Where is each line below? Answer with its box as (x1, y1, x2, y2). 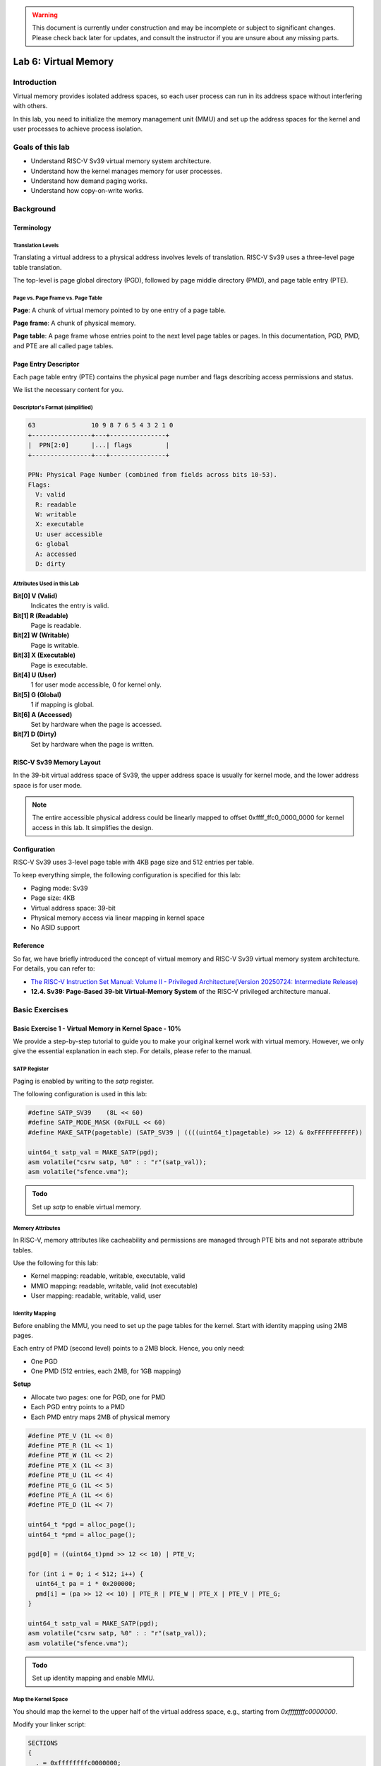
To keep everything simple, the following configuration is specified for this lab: (13, 871, 241, 879)
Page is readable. (30, 622, 81, 630)
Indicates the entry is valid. (30, 601, 109, 610)
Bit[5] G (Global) (13, 690, 61, 699)
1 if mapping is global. (30, 700, 95, 709)
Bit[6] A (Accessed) (13, 710, 73, 718)
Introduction (13, 77, 56, 87)
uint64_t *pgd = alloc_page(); (28, 1521, 137, 1529)
